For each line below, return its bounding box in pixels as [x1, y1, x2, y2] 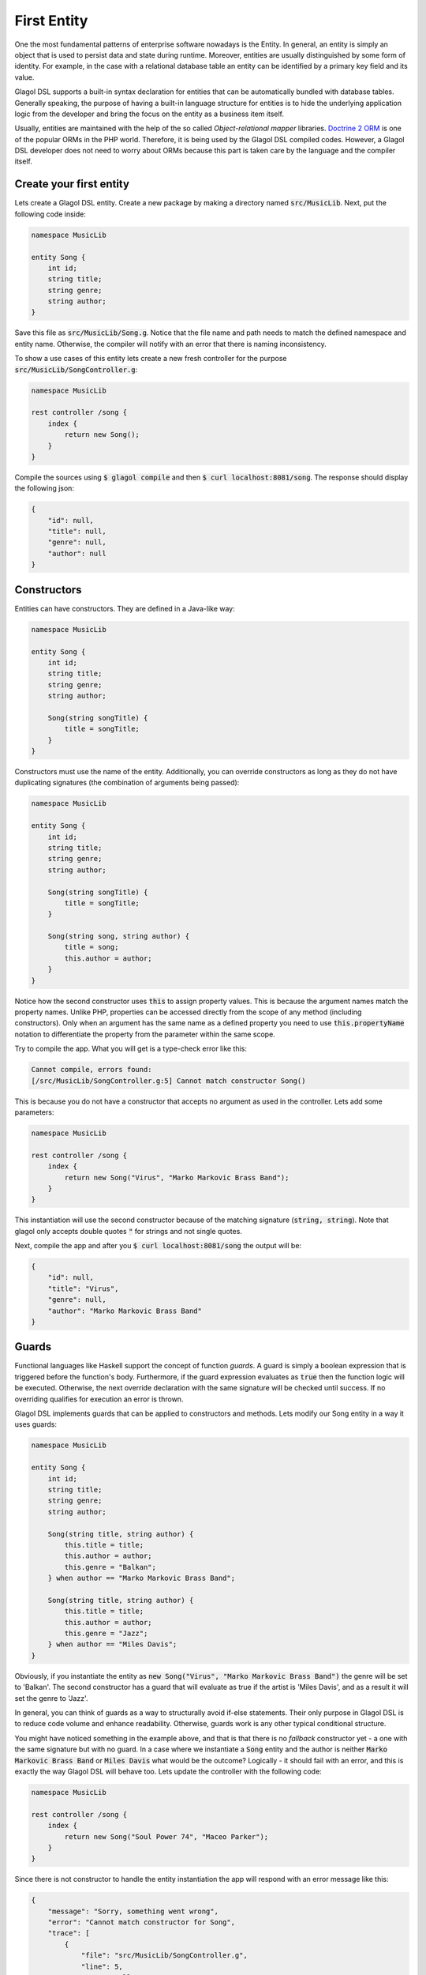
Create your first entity [14, 178, 130, 191]
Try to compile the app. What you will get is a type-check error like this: [14, 1044, 248, 1054]
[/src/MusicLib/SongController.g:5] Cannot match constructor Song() [31, 1076, 306, 1085]
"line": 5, [80, 1962, 124, 1971]
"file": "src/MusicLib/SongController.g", [80, 1951, 248, 1960]
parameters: [14, 1107, 54, 1117]
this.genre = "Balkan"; [64, 1563, 157, 1571]
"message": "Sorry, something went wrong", [47, 1906, 219, 1916]
